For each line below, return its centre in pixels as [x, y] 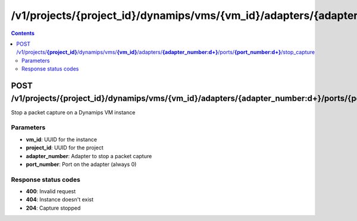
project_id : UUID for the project [65, 148]
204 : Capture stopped [53, 208]
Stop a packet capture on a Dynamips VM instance [73, 112]
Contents [23, 33]
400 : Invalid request [51, 191]
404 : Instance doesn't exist [60, 200]
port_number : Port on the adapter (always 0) [81, 164]
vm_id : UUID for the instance [62, 139]
